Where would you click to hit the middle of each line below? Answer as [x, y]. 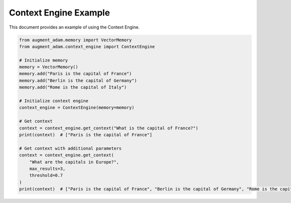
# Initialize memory [43, 60]
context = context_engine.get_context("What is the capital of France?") [109, 128]
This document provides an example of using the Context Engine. [74, 27]
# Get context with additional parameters [70, 148]
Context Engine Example [59, 13]
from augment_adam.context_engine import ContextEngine [87, 47]
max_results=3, [47, 169]
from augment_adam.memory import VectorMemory [75, 40]
